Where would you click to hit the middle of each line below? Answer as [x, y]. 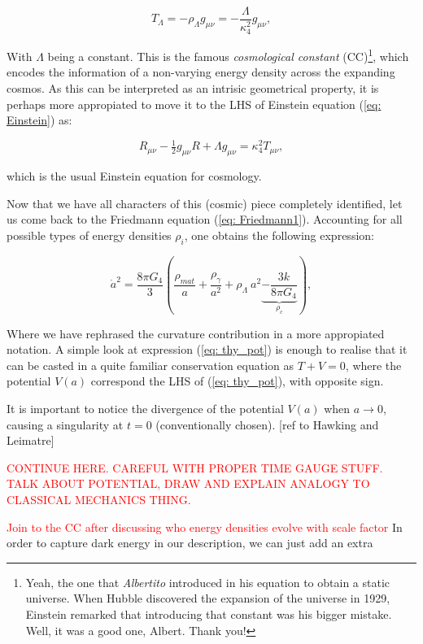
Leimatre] [31, 440]
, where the [373, 365]
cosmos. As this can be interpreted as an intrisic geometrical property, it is [193, 87]
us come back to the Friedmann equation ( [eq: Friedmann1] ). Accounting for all [205, 219]
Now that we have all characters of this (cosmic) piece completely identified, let [205, 203]
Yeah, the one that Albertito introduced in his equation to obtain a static [208, 582]
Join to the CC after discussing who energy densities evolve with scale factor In [205, 527]
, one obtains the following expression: [279, 235]
